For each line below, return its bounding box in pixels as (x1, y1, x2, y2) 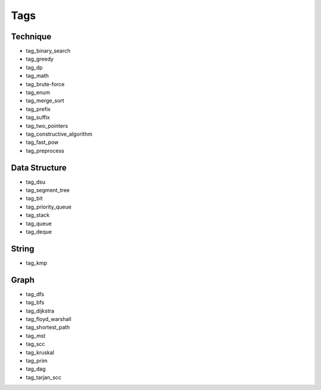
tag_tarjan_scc (26, 373, 62, 380)
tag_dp (26, 64, 43, 71)
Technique (11, 32, 52, 42)
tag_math (26, 72, 49, 80)
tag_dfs (26, 290, 45, 297)
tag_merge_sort (26, 97, 65, 104)
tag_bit (26, 195, 43, 202)
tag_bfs (26, 299, 45, 306)
